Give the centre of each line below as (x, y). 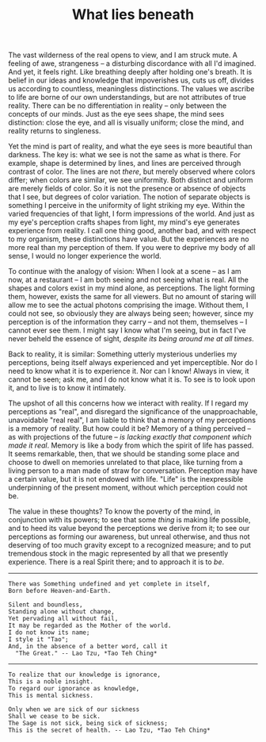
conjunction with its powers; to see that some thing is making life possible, (129, 520)
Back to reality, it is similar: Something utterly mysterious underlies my (123, 354)
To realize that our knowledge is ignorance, (84, 675)
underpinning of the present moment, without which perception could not (128, 488)
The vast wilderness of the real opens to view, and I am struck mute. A (123, 55)
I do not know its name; (49, 632)
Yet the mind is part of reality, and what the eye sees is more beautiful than (130, 146)
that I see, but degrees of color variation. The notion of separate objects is (129, 197)
